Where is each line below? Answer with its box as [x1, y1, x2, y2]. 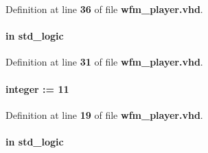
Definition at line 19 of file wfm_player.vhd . [5, 107, 203, 122]
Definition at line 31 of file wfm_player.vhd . [5, 55, 203, 69]
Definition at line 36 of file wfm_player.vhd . [5, 2, 203, 16]
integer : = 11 [5, 81, 69, 96]
